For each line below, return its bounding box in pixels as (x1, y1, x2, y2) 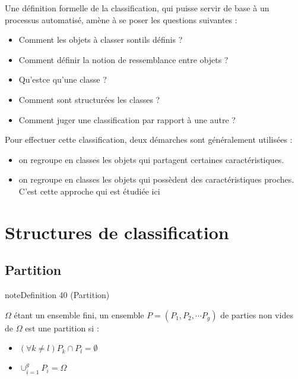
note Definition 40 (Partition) (5, 289, 110, 301)
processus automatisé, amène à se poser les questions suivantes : (5, 13, 237, 26)
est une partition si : (25, 321, 99, 334)
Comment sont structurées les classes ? (18, 93, 160, 105)
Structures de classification (5, 220, 229, 244)
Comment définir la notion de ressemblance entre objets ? (18, 53, 229, 65)
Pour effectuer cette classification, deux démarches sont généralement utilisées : (5, 133, 293, 146)
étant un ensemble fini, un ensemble (14, 308, 144, 321)
